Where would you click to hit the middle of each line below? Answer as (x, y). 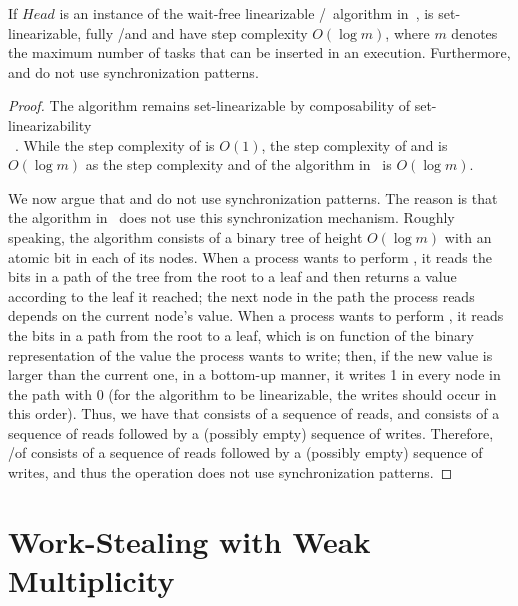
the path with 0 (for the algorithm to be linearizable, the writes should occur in (252, 393)
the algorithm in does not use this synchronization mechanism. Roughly (231, 217)
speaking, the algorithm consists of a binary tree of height (185, 236)
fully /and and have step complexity (196, 32)
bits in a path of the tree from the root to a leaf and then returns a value (232, 276)
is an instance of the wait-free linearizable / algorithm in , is (246, 13)
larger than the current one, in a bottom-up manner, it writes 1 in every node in (254, 374)
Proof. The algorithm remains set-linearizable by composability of (209, 105)
